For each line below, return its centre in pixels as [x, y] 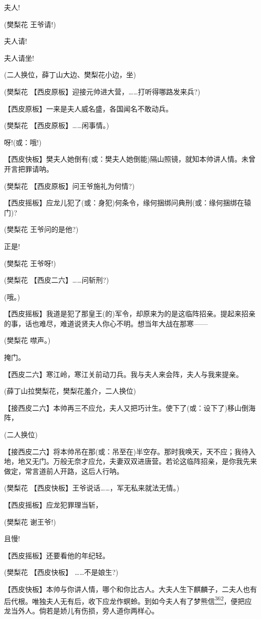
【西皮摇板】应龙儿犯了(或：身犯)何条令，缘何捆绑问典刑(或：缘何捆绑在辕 [128, 203]
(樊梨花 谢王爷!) [30, 521]
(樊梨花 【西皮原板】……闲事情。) [57, 125]
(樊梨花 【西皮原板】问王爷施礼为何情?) [70, 185]
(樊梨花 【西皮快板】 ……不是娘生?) [61, 572]
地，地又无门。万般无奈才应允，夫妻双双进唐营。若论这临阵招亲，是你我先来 [130, 461]
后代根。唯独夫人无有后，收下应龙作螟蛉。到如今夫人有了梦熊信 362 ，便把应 [128, 600]
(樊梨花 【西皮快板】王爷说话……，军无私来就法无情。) [92, 488]
